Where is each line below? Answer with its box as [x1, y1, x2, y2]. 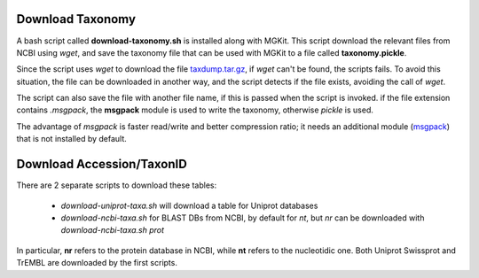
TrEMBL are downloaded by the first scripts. [16, 258, 177, 268]
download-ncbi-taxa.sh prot [60, 225, 164, 236]
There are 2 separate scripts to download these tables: [16, 180, 217, 190]
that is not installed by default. [16, 134, 128, 144]
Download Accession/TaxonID [16, 157, 188, 172]
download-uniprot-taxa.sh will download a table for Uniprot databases [60, 200, 318, 211]
